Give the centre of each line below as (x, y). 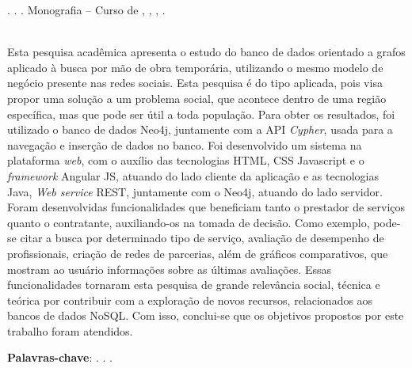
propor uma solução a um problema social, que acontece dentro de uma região (197, 98)
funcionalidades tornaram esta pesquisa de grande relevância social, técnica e (194, 285)
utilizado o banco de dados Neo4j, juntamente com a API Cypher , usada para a (200, 129)
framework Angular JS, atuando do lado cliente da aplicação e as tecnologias (193, 175)
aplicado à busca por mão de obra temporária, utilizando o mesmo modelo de (195, 67)
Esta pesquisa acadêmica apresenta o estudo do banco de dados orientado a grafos (206, 52)
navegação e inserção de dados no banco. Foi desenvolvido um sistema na (185, 144)
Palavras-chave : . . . (60, 357)
